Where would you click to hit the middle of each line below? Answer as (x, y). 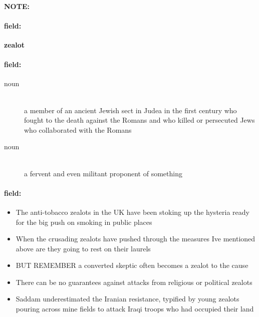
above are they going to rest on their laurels (83, 248)
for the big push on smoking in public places (84, 222)
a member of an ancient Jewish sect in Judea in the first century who (131, 110)
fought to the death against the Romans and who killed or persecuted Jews (140, 120)
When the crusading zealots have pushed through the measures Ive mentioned (136, 239)
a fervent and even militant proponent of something (103, 173)
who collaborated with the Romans (78, 129)
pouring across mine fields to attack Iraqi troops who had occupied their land (135, 309)
